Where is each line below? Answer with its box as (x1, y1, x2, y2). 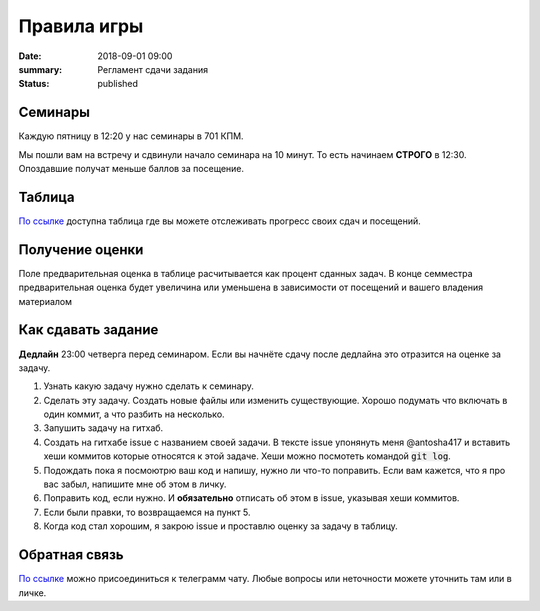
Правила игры (18, 15, 144, 37)
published (97, 78, 139, 90)
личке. (18, 586, 47, 599)
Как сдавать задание (18, 321, 159, 339)
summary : (18, 63, 63, 75)
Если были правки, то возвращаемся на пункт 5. (43, 506, 251, 518)
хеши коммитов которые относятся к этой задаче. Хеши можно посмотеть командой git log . (43, 450, 452, 462)
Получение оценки (18, 241, 144, 258)
